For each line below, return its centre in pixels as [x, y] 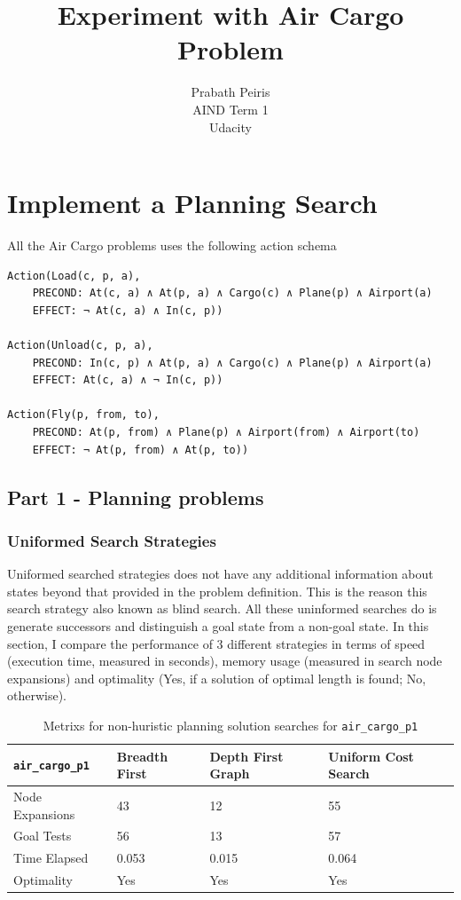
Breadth [142, 756]
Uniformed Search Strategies [112, 540]
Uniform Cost [371, 756]
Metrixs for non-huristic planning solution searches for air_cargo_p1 [230, 725]
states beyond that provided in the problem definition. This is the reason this [217, 591]
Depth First [246, 756]
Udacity [230, 126]
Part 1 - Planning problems [136, 497]
